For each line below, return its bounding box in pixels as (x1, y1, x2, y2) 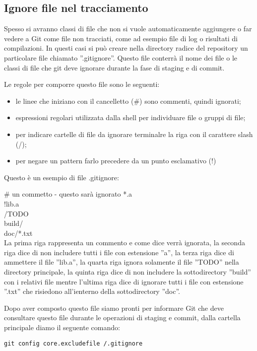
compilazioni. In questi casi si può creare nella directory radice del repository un (4, 43, 248, 53)
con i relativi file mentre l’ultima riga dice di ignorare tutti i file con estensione (4, 276, 244, 286)
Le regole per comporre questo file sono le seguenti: (4, 79, 160, 89)
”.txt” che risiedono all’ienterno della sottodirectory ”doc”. (4, 286, 180, 296)
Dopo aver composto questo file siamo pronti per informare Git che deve (4, 302, 224, 313)
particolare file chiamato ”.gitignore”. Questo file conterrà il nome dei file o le (4, 52, 238, 63)
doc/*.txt (4, 227, 33, 238)
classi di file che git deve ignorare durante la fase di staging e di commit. (4, 62, 225, 72)
